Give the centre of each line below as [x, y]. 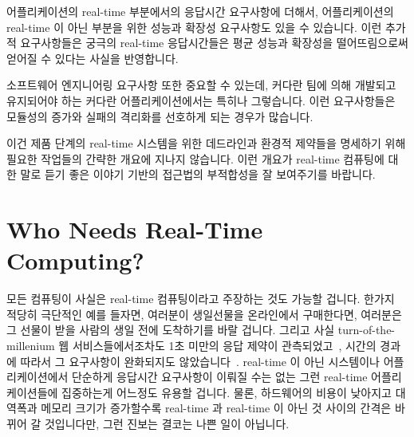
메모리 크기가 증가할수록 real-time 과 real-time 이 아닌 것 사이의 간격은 [216, 408]
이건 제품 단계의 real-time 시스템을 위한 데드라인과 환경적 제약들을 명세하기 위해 [206, 143]
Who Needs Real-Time [135, 229]
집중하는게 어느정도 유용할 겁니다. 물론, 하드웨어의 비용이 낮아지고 [227, 392]
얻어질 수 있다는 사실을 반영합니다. [93, 58]
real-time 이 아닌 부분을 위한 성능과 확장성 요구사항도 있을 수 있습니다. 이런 [194, 27]
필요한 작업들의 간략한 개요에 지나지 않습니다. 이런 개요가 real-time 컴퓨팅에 [195, 158]
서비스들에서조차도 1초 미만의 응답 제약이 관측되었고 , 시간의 [224, 346]
